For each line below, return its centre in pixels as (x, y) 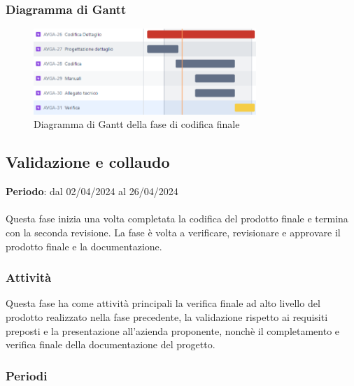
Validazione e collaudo (88, 162)
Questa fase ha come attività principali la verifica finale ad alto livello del (163, 303)
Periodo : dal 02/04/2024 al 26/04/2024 (92, 191)
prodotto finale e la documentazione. (84, 246)
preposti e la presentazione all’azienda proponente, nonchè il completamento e (173, 330)
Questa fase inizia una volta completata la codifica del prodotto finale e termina (177, 219)
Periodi (27, 375)
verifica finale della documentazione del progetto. (111, 344)
